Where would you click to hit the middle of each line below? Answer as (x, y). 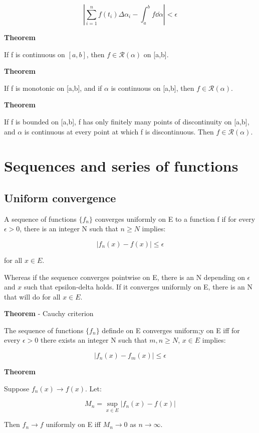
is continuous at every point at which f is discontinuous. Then (119, 131)
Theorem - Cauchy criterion (49, 313)
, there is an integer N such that (69, 229)
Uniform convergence (60, 197)
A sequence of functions (40, 219)
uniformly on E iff (73, 424)
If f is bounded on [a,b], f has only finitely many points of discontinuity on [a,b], (127, 121)
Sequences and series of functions (121, 166)
